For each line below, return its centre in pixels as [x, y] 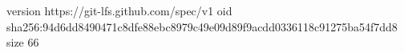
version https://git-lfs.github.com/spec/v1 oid [119, 10]
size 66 [23, 42]
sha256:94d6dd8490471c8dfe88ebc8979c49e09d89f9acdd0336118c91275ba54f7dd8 [202, 26]
